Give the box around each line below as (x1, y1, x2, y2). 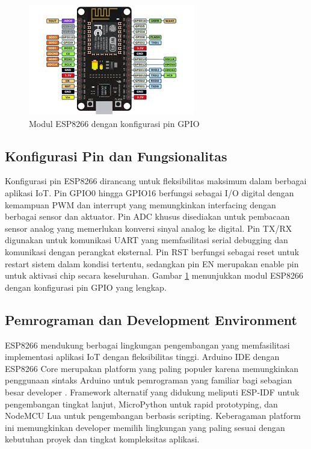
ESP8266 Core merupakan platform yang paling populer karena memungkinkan (5, 362, 298, 374)
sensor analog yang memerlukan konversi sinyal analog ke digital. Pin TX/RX (5, 221, 292, 234)
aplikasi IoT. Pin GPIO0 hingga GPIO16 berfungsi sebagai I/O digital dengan (5, 186, 294, 199)
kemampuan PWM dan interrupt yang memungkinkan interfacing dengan (5, 198, 276, 211)
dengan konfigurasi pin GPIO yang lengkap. (5, 280, 167, 293)
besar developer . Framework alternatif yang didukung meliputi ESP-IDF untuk (5, 385, 300, 398)
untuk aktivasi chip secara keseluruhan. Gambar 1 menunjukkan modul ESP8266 (5, 269, 303, 282)
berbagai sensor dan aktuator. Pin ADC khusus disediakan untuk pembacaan (5, 210, 290, 223)
